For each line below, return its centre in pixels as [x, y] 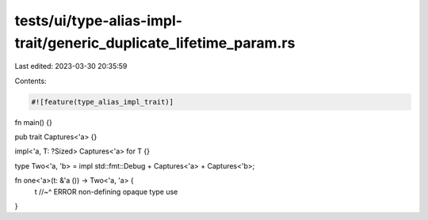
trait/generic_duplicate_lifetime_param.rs [155, 43]
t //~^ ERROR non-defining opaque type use [106, 192]
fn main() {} [34, 122]
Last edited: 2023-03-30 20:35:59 [71, 66]
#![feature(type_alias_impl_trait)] [103, 102]
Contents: [31, 81]
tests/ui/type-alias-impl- [98, 21]
